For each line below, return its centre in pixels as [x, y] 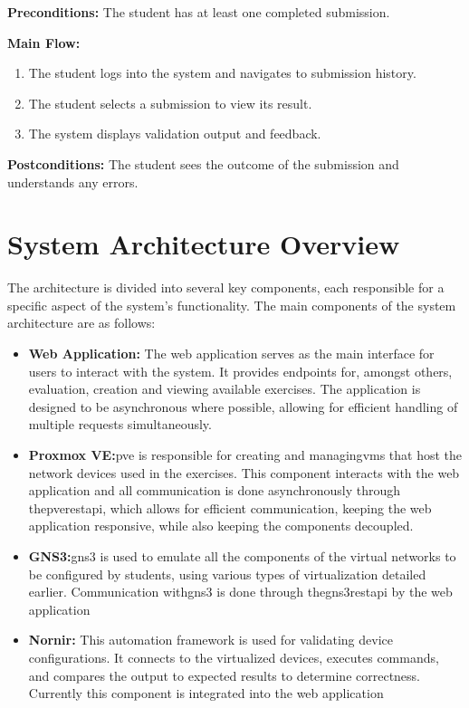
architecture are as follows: [81, 323]
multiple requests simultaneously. [120, 424]
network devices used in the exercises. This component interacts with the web [244, 472]
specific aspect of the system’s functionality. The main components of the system [232, 305]
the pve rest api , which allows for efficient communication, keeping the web [230, 507]
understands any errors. [73, 182]
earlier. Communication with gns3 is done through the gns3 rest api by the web [240, 592]
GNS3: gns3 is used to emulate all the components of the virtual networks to [242, 556]
